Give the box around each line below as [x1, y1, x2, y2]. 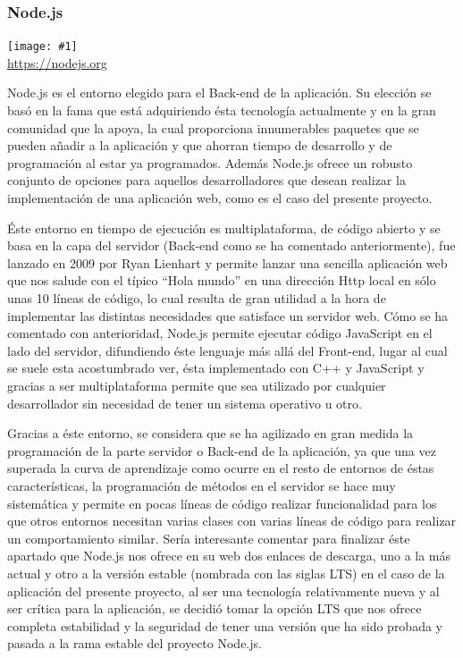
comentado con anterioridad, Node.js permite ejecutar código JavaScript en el [7, 324, 433, 342]
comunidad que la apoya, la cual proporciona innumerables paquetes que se [7, 118, 419, 137]
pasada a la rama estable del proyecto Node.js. [7, 634, 262, 653]
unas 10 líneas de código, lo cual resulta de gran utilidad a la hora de [7, 289, 386, 307]
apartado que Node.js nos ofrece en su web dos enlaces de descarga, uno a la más [7, 546, 451, 565]
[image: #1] [7, 40, 78, 54]
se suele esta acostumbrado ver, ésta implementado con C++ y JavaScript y [7, 359, 425, 377]
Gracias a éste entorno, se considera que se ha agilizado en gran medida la [7, 424, 414, 443]
